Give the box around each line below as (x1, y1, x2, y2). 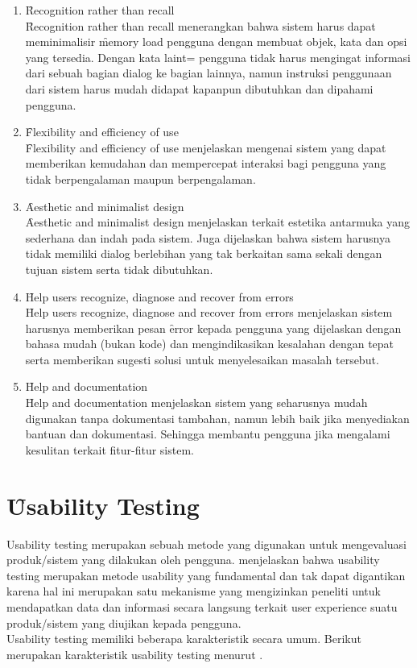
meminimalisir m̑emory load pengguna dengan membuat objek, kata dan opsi (25, 33, 407, 50)
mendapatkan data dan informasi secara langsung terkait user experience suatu (6, 598, 398, 615)
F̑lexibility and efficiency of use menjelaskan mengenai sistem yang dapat (25, 139, 386, 156)
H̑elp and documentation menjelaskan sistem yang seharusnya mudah (25, 394, 368, 411)
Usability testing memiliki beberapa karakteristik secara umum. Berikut (6, 630, 361, 647)
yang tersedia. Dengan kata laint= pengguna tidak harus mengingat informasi (25, 48, 411, 65)
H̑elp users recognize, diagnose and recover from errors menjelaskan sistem (25, 304, 393, 321)
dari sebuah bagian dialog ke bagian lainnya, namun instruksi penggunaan (25, 64, 392, 81)
